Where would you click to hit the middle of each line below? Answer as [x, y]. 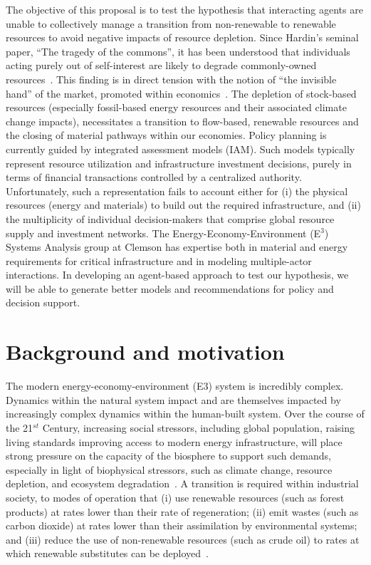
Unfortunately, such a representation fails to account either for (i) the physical [177, 191]
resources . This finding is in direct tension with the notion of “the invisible [171, 79]
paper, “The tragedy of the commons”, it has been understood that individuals [178, 51]
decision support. [43, 302]
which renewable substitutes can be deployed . [107, 553]
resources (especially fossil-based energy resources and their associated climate [176, 107]
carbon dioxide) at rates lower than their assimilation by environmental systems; [182, 525]
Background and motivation [145, 352]
